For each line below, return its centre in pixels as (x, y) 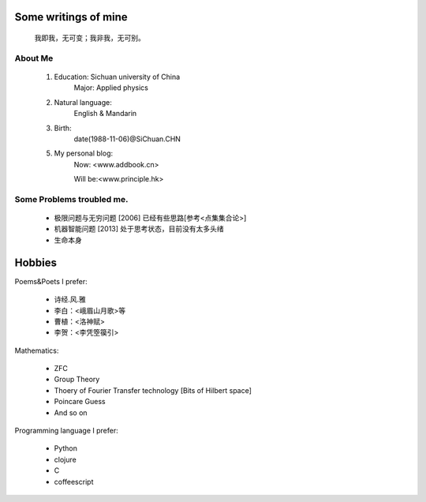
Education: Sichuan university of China (117, 77)
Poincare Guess (80, 402)
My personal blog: (84, 153)
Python (66, 448)
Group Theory (77, 380)
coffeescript (74, 481)
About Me (34, 58)
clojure (65, 459)
